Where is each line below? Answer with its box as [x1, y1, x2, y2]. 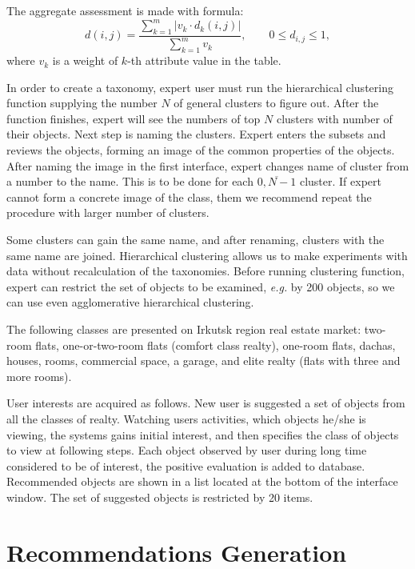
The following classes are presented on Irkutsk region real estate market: [6, 320, 361, 337]
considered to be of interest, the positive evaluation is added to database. [6, 457, 365, 474]
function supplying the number [6, 94, 158, 111]
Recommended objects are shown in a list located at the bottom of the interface [6, 473, 398, 490]
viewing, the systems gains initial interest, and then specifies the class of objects [6, 426, 399, 443]
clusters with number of [276, 110, 393, 126]
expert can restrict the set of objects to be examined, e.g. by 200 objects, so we [6, 278, 395, 295]
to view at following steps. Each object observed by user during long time [6, 442, 367, 459]
